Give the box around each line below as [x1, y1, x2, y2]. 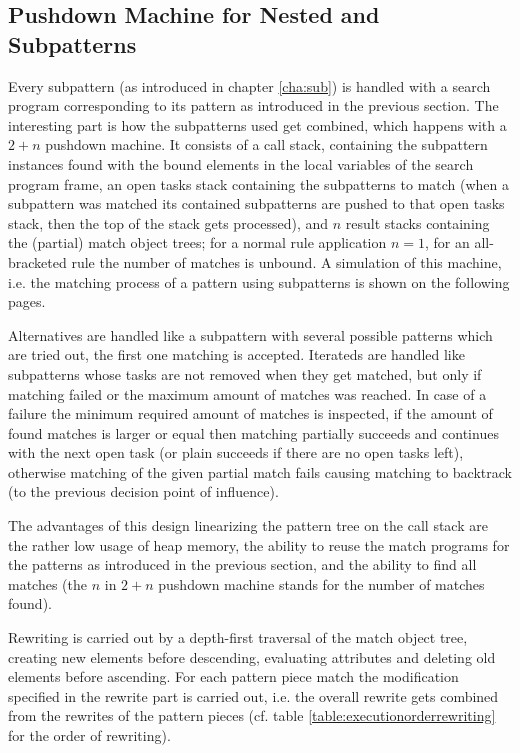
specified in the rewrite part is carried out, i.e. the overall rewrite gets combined [8, 685, 499, 706]
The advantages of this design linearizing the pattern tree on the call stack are [8, 515, 488, 536]
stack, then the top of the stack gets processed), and [8, 212, 329, 233]
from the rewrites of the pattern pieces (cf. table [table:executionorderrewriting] [8, 705, 496, 726]
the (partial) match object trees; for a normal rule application [8, 232, 387, 253]
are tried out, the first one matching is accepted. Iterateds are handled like [8, 344, 465, 365]
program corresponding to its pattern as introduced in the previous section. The [8, 95, 499, 116]
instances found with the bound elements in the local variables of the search [8, 153, 474, 174]
